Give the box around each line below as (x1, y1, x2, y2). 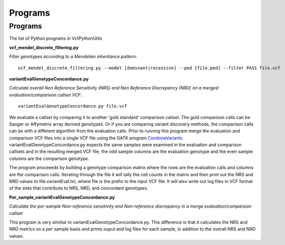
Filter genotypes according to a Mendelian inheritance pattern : (9, 54, 138, 60)
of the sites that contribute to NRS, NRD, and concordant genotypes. (9, 185, 148, 191)
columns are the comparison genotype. (9, 155, 89, 161)
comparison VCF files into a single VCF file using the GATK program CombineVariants (9, 135, 183, 141)
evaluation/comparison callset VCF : (9, 92, 82, 98)
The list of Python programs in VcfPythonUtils (9, 35, 102, 41)
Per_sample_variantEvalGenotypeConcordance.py (9, 194, 115, 200)
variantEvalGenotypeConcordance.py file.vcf (18, 103, 128, 109)
